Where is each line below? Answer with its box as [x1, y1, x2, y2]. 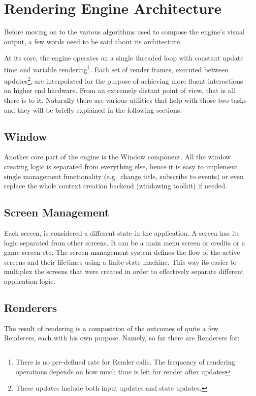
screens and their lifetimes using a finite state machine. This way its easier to [4, 256, 237, 267]
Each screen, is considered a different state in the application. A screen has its [4, 227, 240, 238]
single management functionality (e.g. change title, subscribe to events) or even [4, 171, 244, 181]
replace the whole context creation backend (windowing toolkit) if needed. [4, 181, 227, 191]
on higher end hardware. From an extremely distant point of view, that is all [4, 85, 235, 95]
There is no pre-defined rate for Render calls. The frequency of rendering [15, 356, 235, 366]
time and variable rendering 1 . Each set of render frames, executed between [4, 62, 228, 74]
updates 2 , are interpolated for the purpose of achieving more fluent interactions [4, 74, 243, 86]
